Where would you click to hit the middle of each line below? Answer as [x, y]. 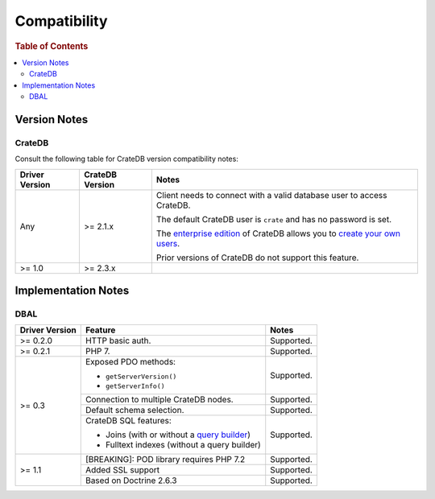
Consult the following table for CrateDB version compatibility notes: [127, 159]
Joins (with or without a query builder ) [178, 435]
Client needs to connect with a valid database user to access [271, 195]
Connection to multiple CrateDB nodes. [159, 400]
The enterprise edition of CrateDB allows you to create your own [278, 233]
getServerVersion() [141, 377]
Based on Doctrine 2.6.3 [131, 480]
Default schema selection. [135, 410]
